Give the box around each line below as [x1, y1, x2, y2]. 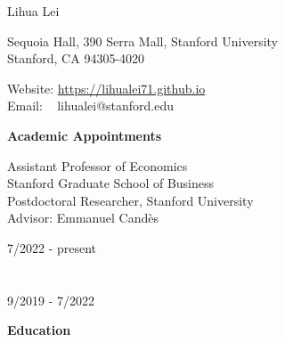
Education [7, 321, 71, 339]
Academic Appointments [7, 126, 162, 144]
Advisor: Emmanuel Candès [7, 208, 159, 227]
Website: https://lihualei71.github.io [7, 78, 206, 97]
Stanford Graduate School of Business [7, 174, 215, 192]
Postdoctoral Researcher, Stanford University [7, 191, 254, 209]
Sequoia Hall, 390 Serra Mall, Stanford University [7, 31, 279, 50]
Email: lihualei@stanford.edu [7, 96, 175, 115]
